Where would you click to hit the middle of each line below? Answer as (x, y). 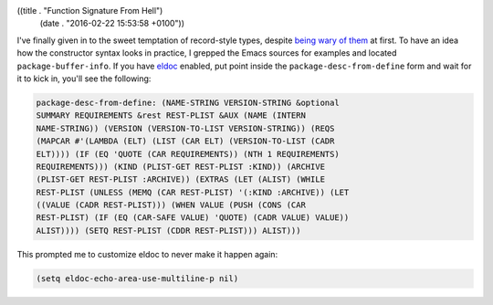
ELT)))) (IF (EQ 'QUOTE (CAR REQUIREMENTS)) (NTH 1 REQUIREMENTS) (188, 154)
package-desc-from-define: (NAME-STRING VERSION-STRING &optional (188, 102)
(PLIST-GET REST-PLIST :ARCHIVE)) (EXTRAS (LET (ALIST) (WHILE (181, 179)
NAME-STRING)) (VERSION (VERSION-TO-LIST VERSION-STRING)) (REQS (185, 128)
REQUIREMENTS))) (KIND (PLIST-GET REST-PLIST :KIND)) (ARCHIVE (181, 166)
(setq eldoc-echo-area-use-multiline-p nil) (137, 278)
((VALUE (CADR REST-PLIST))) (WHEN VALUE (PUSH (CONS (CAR (171, 205)
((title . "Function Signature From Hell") (90, 11)
